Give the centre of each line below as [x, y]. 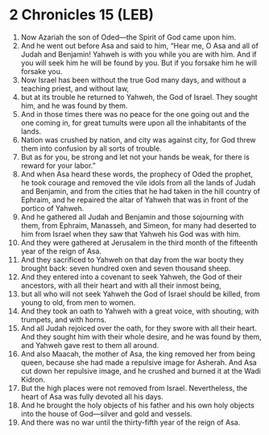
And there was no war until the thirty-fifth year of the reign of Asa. [130, 422]
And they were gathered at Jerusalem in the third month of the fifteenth [139, 242]
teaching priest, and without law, [75, 88]
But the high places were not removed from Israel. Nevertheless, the [134, 387]
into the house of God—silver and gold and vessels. [106, 413]
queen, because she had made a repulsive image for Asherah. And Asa [139, 362]
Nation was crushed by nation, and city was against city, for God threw [138, 139]
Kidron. [33, 379]
